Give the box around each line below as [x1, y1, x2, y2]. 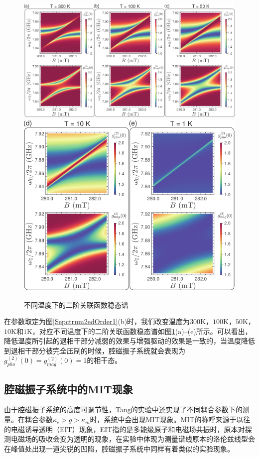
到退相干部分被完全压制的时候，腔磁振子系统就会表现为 [4, 345, 185, 355]
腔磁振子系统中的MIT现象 [4, 381, 133, 396]
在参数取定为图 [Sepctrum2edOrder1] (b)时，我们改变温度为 [4, 316, 190, 327]
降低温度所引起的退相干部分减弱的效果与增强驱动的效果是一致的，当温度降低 [4, 336, 255, 346]
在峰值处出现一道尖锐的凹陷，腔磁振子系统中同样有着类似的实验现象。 [4, 443, 234, 454]
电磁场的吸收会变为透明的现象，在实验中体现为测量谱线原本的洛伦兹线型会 [10, 434, 255, 444]
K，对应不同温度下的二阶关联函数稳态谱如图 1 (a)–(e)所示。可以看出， [26, 326, 252, 336]
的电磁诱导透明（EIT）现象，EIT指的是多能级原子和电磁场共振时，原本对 [4, 424, 245, 434]
